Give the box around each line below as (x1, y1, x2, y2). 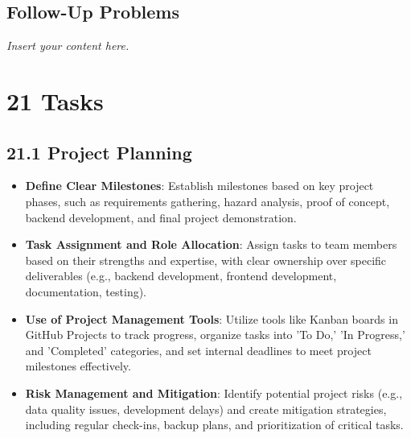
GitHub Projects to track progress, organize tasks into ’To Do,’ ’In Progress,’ (25, 326, 405, 343)
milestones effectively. (25, 357, 131, 374)
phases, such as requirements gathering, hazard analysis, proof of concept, (25, 192, 390, 209)
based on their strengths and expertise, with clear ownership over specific (25, 251, 387, 268)
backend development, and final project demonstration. (25, 209, 297, 225)
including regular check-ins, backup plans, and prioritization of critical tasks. (25, 416, 404, 433)
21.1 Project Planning (6, 139, 192, 164)
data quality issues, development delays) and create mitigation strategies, (25, 400, 387, 417)
